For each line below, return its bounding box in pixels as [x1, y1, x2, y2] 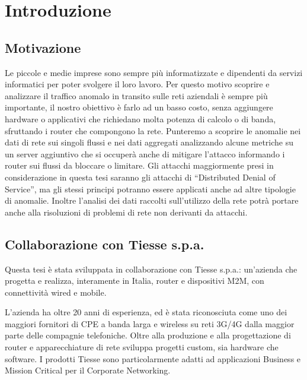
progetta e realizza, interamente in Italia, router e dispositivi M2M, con [5, 274, 264, 287]
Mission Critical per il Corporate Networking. [5, 364, 171, 376]
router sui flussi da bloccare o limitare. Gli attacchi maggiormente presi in [5, 159, 274, 172]
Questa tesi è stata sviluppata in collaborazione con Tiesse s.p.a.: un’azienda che [5, 262, 298, 275]
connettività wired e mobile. [5, 286, 107, 298]
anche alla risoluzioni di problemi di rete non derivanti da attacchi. [5, 205, 248, 218]
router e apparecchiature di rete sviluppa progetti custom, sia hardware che [5, 341, 279, 353]
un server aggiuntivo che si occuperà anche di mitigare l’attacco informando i [5, 147, 285, 160]
